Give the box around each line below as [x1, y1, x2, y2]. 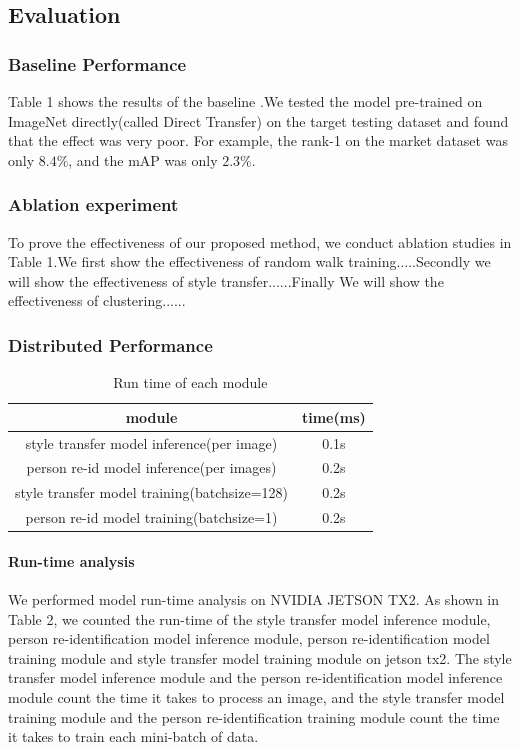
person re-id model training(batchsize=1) [25, 507, 278, 528]
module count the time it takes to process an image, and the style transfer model [8, 687, 505, 708]
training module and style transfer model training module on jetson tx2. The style [8, 647, 512, 668]
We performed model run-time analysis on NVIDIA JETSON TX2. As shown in [8, 589, 500, 610]
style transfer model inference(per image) [25, 432, 278, 453]
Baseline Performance [8, 51, 187, 76]
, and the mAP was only [68, 149, 218, 170]
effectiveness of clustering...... [8, 290, 186, 311]
